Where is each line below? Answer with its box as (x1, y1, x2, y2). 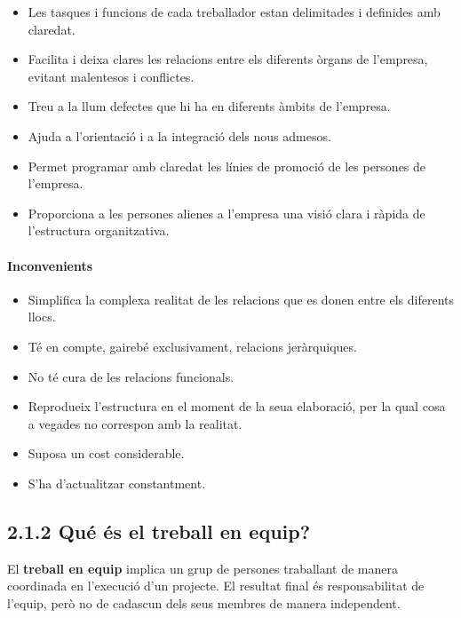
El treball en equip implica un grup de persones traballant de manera (7, 559, 399, 577)
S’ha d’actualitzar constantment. (28, 473, 206, 492)
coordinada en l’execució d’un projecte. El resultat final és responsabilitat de (7, 576, 425, 595)
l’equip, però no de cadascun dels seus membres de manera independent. (7, 593, 401, 612)
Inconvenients (7, 256, 93, 274)
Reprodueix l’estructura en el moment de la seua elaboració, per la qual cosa (28, 397, 446, 416)
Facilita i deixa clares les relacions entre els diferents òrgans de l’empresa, (28, 50, 428, 68)
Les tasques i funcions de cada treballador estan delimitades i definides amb (28, 3, 441, 20)
